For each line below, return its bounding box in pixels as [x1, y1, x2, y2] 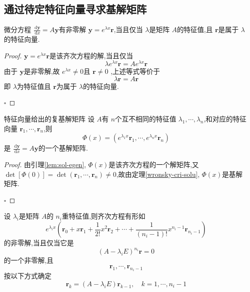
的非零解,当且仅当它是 [4, 238, 74, 248]
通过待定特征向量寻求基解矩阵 [4, 1, 147, 17]
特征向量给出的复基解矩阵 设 [4, 114, 95, 124]
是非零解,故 [24, 66, 60, 76]
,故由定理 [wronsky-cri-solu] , [116, 169, 200, 179]
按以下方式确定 [4, 271, 51, 281]
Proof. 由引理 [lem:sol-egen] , [4, 159, 86, 170]
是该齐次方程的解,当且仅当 [50, 50, 133, 60]
